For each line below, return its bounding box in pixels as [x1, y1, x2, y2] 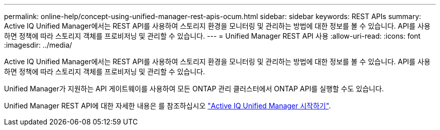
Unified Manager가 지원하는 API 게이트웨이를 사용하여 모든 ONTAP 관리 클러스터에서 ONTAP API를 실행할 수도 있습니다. [4, 84, 384, 93]
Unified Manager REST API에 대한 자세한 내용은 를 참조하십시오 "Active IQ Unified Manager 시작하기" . [4, 101, 331, 110]
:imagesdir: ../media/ [4, 41, 72, 49]
